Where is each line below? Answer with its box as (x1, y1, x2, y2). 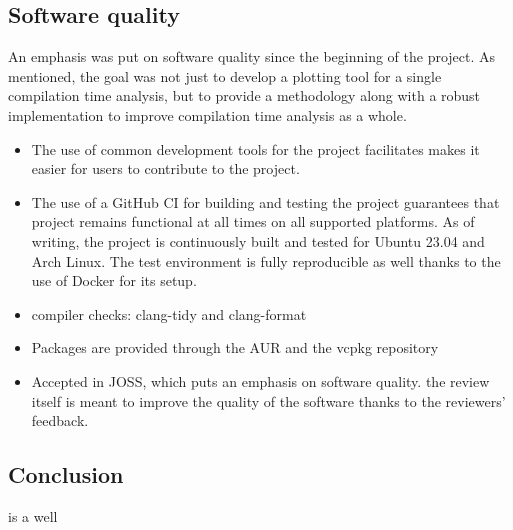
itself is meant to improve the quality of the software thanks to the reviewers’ (31, 390, 506, 411)
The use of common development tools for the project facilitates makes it (31, 138, 480, 159)
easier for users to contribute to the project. (31, 158, 300, 179)
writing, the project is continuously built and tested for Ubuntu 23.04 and (31, 230, 485, 251)
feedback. (31, 410, 89, 431)
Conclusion (8, 459, 124, 490)
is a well (8, 505, 58, 526)
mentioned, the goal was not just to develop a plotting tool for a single (8, 65, 442, 86)
